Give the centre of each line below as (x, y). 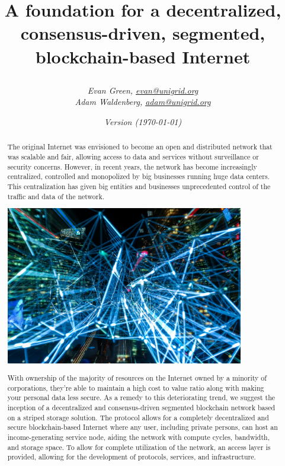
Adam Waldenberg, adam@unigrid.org (143, 102)
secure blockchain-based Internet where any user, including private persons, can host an (142, 427)
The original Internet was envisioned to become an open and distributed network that (140, 147)
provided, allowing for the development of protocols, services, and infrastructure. (132, 457)
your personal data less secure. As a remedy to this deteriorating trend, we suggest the (141, 398)
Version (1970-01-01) (143, 121)
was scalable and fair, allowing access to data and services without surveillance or (133, 156)
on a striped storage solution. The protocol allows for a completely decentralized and (138, 417)
